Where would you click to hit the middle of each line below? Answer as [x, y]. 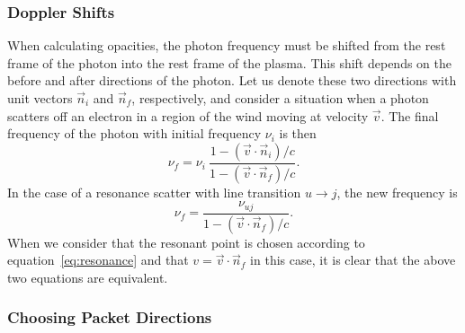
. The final [410, 115]
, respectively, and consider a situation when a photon [280, 98]
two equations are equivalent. [88, 277]
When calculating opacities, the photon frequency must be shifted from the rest [227, 45]
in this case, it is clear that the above [353, 260]
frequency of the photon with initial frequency [134, 133]
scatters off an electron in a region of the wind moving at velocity [188, 115]
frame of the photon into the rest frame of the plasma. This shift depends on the [230, 62]
